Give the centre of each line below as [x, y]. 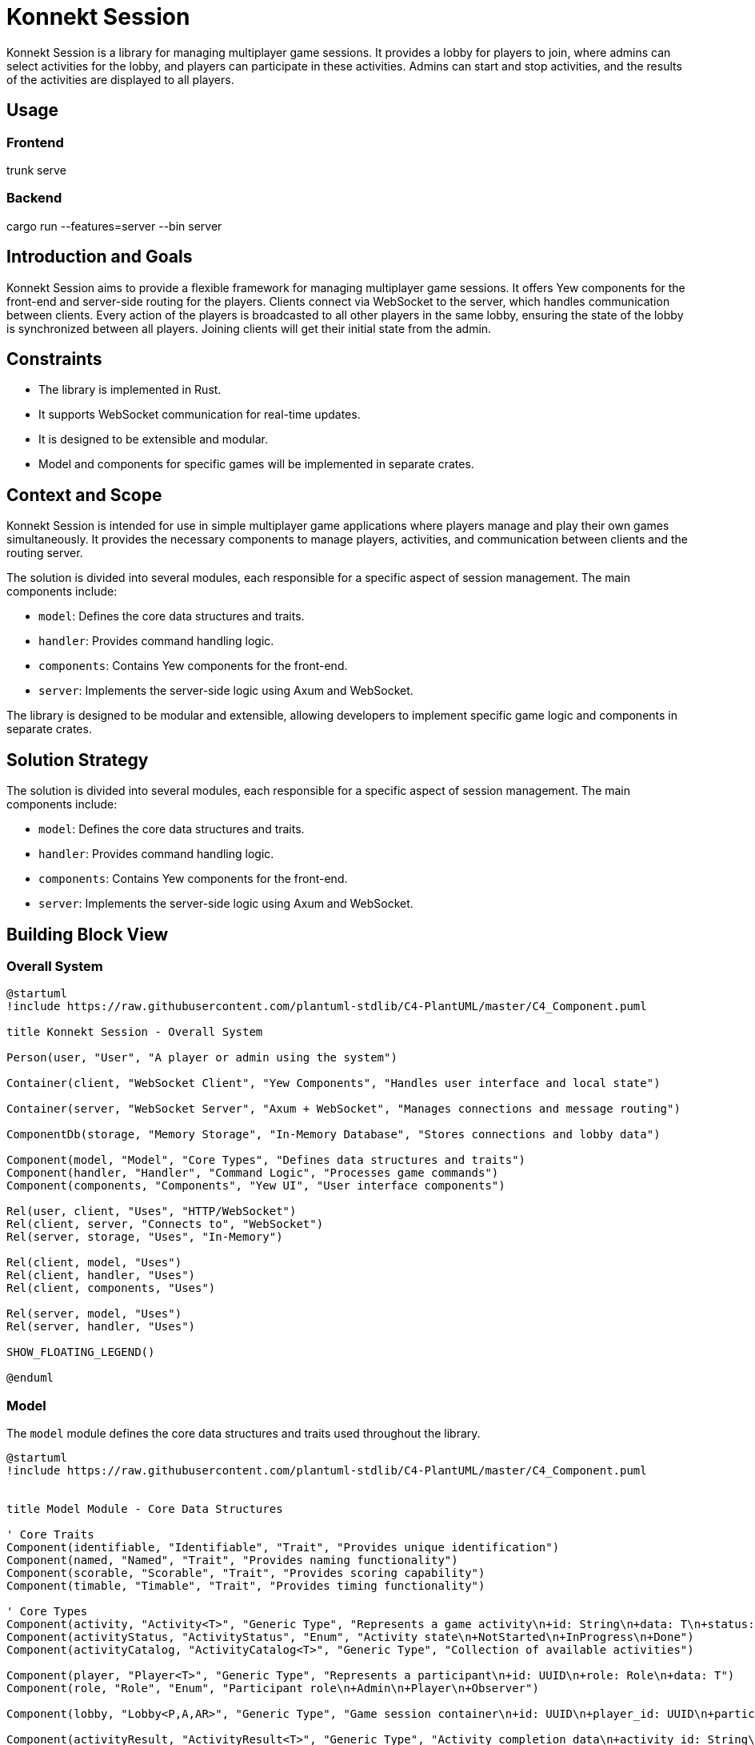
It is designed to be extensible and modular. [154, 439]
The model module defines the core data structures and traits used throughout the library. [244, 1434]
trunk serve [36, 170]
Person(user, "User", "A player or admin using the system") [202, 1058]
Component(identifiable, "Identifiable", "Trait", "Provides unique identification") [283, 1548]
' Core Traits [50, 1535]
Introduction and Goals [100, 257]
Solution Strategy [78, 760]
